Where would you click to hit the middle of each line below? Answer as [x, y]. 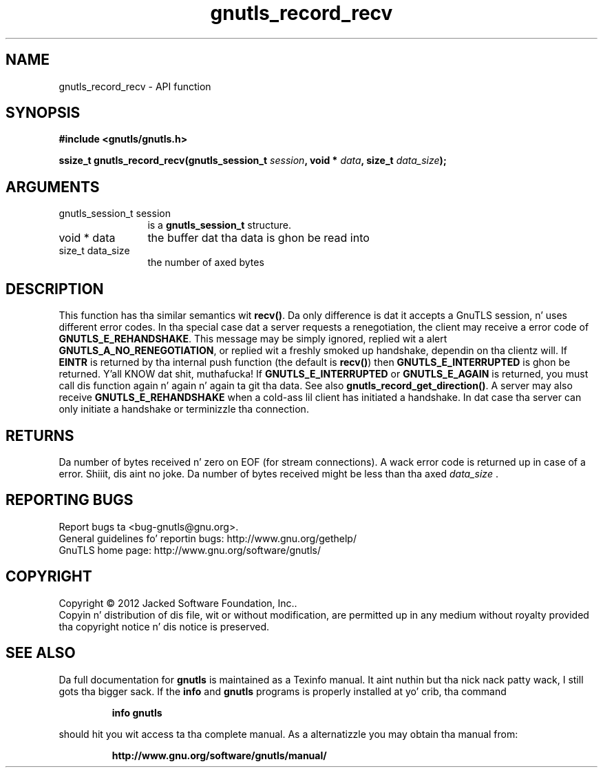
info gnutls [137, 712]
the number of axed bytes [206, 262]
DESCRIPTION [55, 289]
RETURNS [40, 435]
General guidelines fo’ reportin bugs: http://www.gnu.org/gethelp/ [208, 538]
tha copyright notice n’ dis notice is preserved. [164, 626]
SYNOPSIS [43, 113]
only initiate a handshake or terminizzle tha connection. [184, 409]
